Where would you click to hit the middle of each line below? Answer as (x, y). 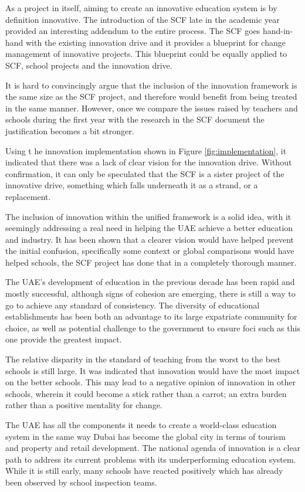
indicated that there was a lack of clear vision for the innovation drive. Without (149, 162)
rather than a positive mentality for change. (84, 405)
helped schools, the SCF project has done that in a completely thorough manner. (151, 262)
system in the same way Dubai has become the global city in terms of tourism (145, 436)
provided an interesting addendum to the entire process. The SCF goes (133, 31)
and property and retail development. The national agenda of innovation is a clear (153, 448)
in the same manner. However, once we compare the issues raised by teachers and (152, 108)
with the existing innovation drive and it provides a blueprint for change (156, 42)
